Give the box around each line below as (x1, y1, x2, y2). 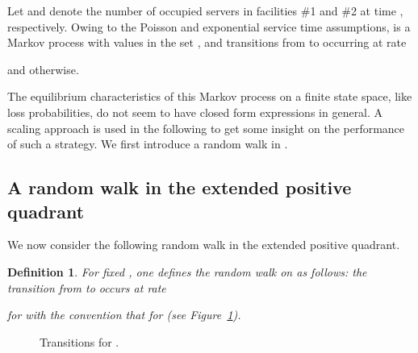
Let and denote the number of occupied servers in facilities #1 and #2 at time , (7, 2, 403, 19)
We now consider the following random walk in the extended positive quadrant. (7, 236, 400, 253)
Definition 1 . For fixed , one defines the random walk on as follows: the (7, 263, 367, 280)
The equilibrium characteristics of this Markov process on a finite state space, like (7, 88, 412, 105)
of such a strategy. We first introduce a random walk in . (7, 135, 288, 152)
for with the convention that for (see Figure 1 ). (7, 306, 241, 323)
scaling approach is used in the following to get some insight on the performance (7, 119, 405, 136)
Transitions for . (40, 333, 119, 350)
